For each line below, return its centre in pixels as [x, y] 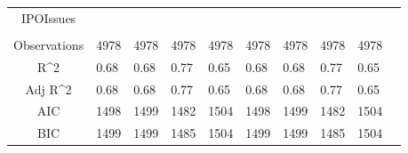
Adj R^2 [48, 89]
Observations [49, 44]
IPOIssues [49, 17]
